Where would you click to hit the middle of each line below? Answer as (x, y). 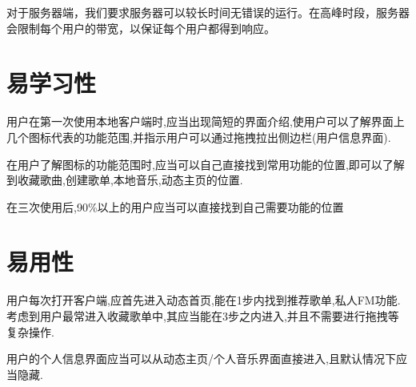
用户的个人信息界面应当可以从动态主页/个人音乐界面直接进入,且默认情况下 (201, 359)
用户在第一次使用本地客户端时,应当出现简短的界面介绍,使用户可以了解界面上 (206, 121)
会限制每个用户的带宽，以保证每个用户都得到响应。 (141, 28)
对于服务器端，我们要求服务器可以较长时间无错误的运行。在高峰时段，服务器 (208, 12)
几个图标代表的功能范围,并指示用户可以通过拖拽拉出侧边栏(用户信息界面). (199, 137)
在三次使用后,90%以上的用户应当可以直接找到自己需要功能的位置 (175, 206)
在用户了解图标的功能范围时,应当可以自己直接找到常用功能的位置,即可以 (194, 164)
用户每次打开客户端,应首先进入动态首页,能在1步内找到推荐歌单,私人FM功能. (204, 300)
